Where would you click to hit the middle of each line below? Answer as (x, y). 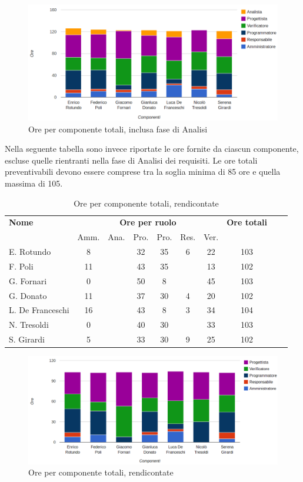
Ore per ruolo (148, 222)
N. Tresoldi (29, 325)
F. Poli (21, 266)
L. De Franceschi (39, 310)
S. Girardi (27, 339)
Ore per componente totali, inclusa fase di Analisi (118, 129)
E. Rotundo (30, 252)
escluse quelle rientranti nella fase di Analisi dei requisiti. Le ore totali (131, 160)
